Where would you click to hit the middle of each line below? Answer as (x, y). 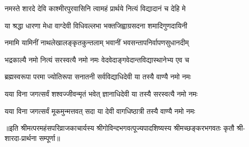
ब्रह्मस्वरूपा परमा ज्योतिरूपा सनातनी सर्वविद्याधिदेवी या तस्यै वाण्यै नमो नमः (98, 77)
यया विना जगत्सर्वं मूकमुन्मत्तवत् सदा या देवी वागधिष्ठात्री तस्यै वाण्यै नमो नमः (100, 111)
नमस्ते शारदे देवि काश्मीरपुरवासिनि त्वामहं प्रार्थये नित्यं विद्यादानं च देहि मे (95, 8)
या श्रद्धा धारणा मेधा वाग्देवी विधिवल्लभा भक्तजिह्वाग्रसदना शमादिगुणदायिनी (96, 25)
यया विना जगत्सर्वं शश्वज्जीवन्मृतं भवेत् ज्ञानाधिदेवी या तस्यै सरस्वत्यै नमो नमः (101, 93)
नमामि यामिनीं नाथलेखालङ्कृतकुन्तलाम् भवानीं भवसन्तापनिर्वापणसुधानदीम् (97, 42)
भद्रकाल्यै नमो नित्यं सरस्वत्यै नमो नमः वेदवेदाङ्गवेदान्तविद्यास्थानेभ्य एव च (97, 59)
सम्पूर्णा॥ (49, 138)
